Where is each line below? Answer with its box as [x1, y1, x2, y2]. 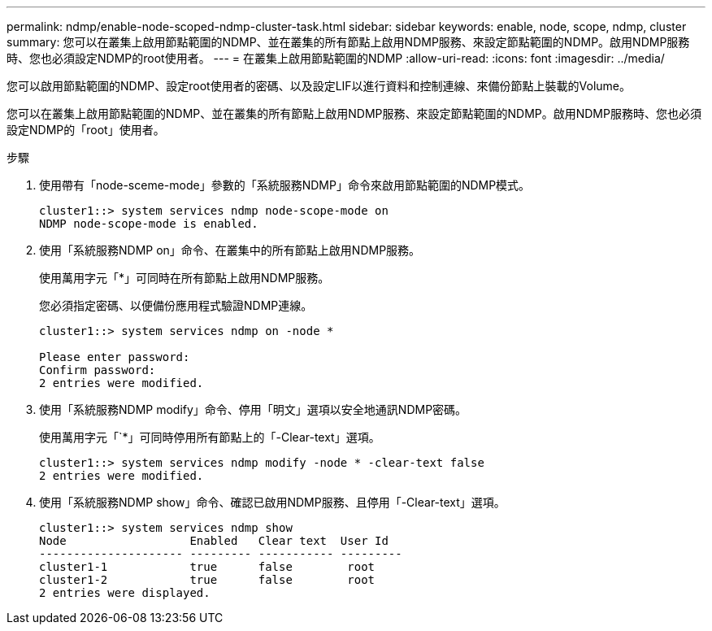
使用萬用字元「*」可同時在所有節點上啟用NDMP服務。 [39, 271, 330, 285]
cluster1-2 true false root [39, 573, 376, 586]
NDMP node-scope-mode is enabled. [39, 217, 258, 230]
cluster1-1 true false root [39, 560, 376, 573]
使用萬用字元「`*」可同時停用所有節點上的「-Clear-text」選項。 [39, 430, 380, 444]
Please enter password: [39, 350, 190, 363]
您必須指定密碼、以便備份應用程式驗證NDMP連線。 [39, 298, 313, 312]
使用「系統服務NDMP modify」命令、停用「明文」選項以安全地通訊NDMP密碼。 [39, 403, 467, 416]
